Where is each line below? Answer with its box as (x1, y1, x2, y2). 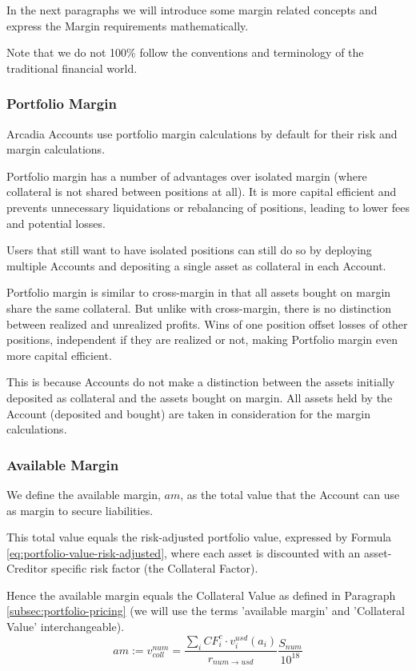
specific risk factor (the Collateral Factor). (51, 560, 258, 577)
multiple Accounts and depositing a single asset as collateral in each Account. (6, 257, 386, 274)
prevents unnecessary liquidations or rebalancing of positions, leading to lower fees (6, 198, 410, 215)
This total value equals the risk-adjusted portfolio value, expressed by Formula (6, 529, 392, 545)
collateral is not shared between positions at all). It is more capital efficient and (6, 183, 397, 200)
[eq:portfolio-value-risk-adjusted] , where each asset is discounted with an (6, 544, 361, 561)
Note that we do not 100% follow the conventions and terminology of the (6, 44, 364, 61)
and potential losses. (6, 214, 106, 231)
